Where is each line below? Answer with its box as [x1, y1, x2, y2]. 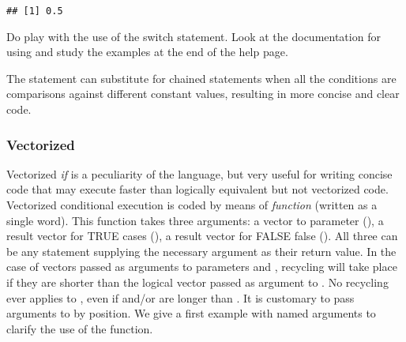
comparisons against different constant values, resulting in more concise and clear [6, 85, 400, 102]
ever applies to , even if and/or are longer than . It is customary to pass [6, 289, 355, 306]
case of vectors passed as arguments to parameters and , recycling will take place [6, 258, 397, 275]
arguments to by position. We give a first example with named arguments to [6, 305, 376, 321]
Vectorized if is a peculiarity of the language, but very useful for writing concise [6, 165, 393, 182]
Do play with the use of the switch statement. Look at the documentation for [6, 28, 381, 44]
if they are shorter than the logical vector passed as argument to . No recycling [6, 274, 389, 290]
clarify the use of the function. [6, 320, 153, 336]
